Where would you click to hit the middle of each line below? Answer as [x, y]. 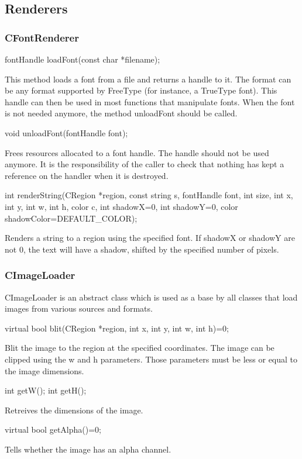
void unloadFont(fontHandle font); [66, 132]
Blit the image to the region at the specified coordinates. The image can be [140, 348]
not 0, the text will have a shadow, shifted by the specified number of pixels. [142, 249]
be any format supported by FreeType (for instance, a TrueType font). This [141, 90]
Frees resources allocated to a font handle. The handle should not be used [137, 152]
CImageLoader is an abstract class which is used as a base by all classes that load [151, 297]
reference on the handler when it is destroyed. [87, 175]
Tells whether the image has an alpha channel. [88, 449]
